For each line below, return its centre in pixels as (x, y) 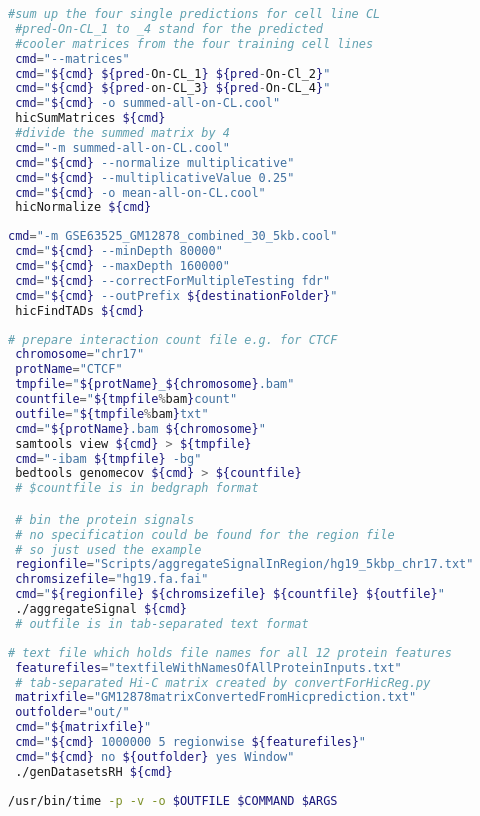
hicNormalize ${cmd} (83, 207)
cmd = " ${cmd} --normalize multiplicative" (155, 162)
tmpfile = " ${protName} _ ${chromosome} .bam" (155, 384)
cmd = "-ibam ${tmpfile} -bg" (108, 458)
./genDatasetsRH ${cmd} (94, 771)
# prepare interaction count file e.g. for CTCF (173, 339)
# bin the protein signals (105, 519)
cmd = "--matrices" (72, 58)
